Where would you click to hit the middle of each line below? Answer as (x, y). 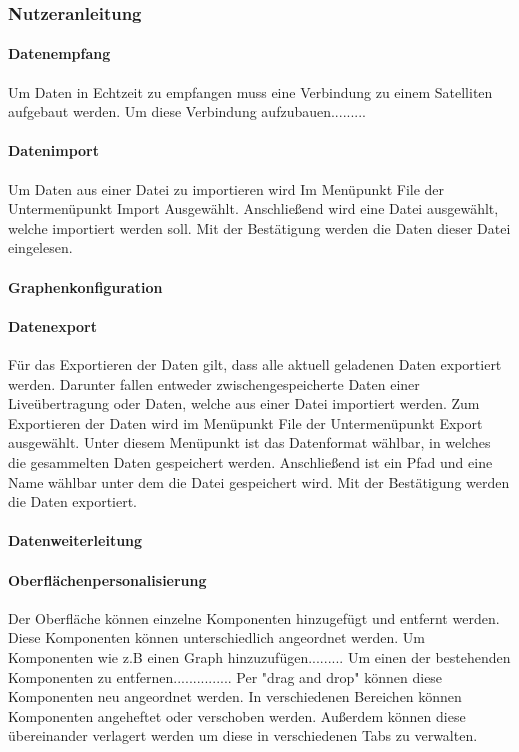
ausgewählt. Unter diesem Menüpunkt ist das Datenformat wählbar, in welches (249, 442)
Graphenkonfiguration (85, 286)
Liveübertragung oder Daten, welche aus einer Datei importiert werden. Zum (244, 403)
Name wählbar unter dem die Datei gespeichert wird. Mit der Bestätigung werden (259, 481)
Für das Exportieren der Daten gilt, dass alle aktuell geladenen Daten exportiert (255, 363)
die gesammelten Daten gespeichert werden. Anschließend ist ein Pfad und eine (250, 461)
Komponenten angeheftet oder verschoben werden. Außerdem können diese (237, 715)
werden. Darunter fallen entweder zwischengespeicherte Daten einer (214, 383)
